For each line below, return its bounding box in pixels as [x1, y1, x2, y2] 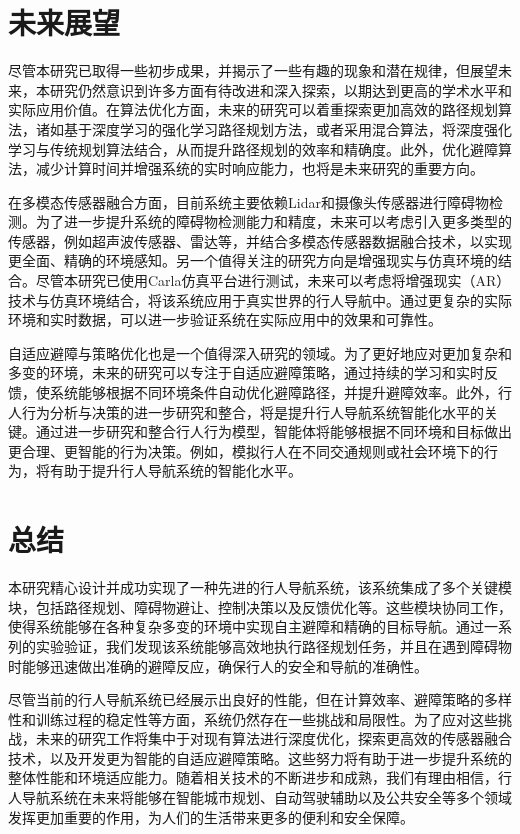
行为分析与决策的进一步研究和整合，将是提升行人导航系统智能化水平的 [21, 401, 484, 422]
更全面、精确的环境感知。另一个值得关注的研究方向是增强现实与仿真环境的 [8, 250, 498, 271]
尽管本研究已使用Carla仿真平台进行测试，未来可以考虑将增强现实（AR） [35, 270, 511, 291]
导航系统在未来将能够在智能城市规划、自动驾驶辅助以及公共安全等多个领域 [21, 787, 512, 808]
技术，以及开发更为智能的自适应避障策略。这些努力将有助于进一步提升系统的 [8, 747, 512, 768]
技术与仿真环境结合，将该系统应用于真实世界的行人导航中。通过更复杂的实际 [8, 289, 512, 310]
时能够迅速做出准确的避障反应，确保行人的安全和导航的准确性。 [8, 655, 428, 676]
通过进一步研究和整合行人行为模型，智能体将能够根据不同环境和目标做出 [35, 421, 512, 442]
